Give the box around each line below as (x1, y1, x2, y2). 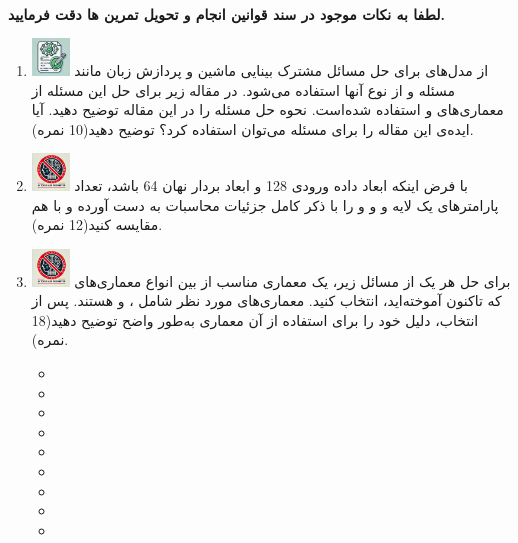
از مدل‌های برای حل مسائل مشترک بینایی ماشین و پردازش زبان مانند (74, 59, 489, 80)
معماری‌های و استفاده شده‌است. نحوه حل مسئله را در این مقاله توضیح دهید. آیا (31, 99, 504, 120)
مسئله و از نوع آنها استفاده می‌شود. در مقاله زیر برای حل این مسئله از (31, 79, 456, 100)
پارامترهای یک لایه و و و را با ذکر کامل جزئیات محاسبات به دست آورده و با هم (31, 194, 499, 215)
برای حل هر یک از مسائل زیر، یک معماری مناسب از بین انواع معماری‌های (74, 270, 511, 291)
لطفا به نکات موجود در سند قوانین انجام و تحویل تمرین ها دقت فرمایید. (8, 3, 445, 24)
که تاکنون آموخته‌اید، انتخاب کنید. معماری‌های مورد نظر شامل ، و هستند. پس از (31, 290, 502, 311)
